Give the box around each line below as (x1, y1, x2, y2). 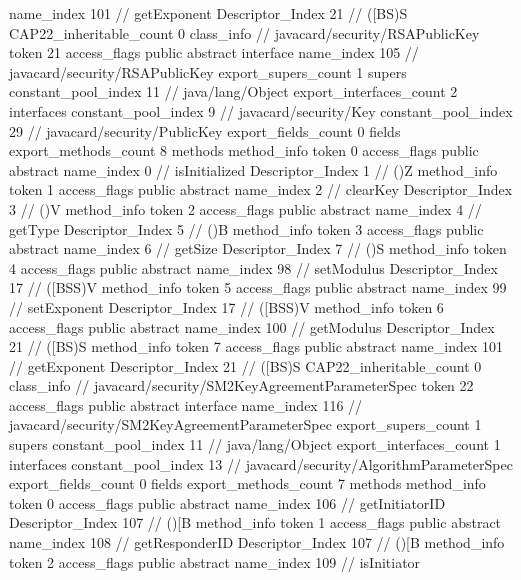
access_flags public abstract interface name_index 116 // (9, 394, 363, 415)
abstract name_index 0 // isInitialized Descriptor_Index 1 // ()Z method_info (9, 159, 498, 180)
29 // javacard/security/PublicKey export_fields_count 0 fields (9, 120, 401, 141)
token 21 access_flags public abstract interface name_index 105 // (9, 42, 419, 63)
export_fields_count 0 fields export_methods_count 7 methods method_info (9, 473, 486, 494)
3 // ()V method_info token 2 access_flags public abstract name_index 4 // (9, 198, 482, 219)
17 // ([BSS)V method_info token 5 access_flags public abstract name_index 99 (9, 277, 507, 298)
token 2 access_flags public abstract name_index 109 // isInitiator (9, 551, 421, 572)
